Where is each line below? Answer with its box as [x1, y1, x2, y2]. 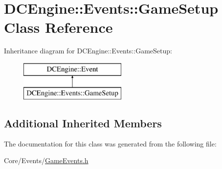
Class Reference [4, 17, 113, 37]
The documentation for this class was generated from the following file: [4, 139, 217, 149]
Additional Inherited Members [4, 116, 162, 131]
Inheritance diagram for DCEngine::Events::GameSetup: [4, 46, 172, 56]
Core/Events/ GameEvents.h [4, 155, 89, 165]
